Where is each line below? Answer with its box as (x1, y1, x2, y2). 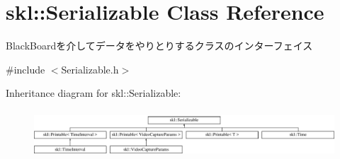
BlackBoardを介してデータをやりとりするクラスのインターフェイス (6, 38, 313, 53)
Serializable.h (61, 61, 119, 76)
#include (6, 61, 45, 76)
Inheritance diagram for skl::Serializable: (6, 86, 181, 100)
